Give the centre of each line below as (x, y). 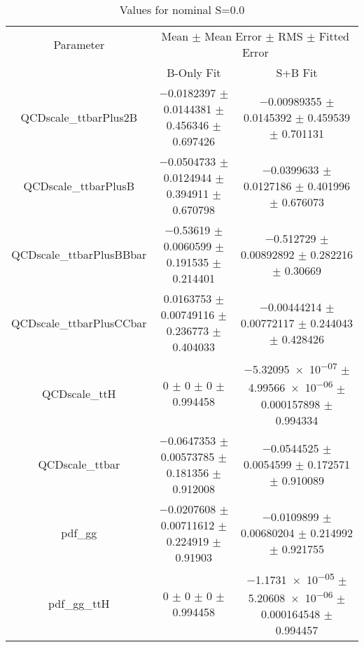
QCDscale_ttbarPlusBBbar (79, 254)
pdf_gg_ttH (79, 604)
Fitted (334, 36)
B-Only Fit (194, 72)
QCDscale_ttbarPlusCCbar (79, 322)
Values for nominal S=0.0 (182, 9)
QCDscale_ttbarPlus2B (79, 117)
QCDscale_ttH (79, 393)
